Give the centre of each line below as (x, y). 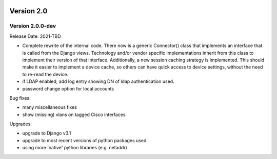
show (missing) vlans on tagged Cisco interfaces (74, 115)
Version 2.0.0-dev (33, 26)
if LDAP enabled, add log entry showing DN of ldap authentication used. (98, 81)
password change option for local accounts (68, 88)
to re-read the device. (45, 74)
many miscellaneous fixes (50, 107)
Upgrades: (21, 124)
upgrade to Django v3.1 (47, 133)
